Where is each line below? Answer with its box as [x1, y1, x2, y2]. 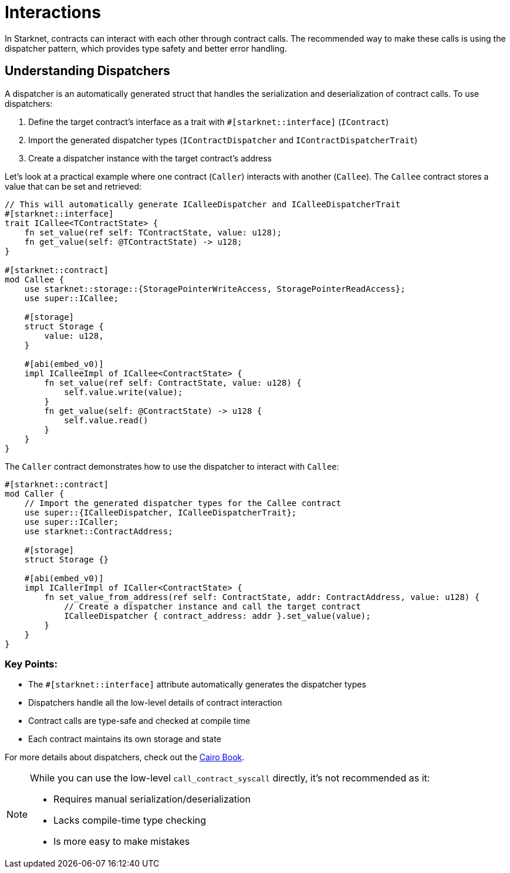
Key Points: [5, 658, 58, 670]
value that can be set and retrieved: [5, 181, 142, 191]
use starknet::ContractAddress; [24, 526, 173, 536]
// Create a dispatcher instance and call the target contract [64, 601, 361, 611]
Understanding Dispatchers [5, 63, 170, 79]
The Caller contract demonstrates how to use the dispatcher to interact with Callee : [5, 461, 339, 471]
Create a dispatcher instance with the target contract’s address [28, 153, 272, 163]
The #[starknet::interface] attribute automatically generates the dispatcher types [28, 679, 366, 690]
